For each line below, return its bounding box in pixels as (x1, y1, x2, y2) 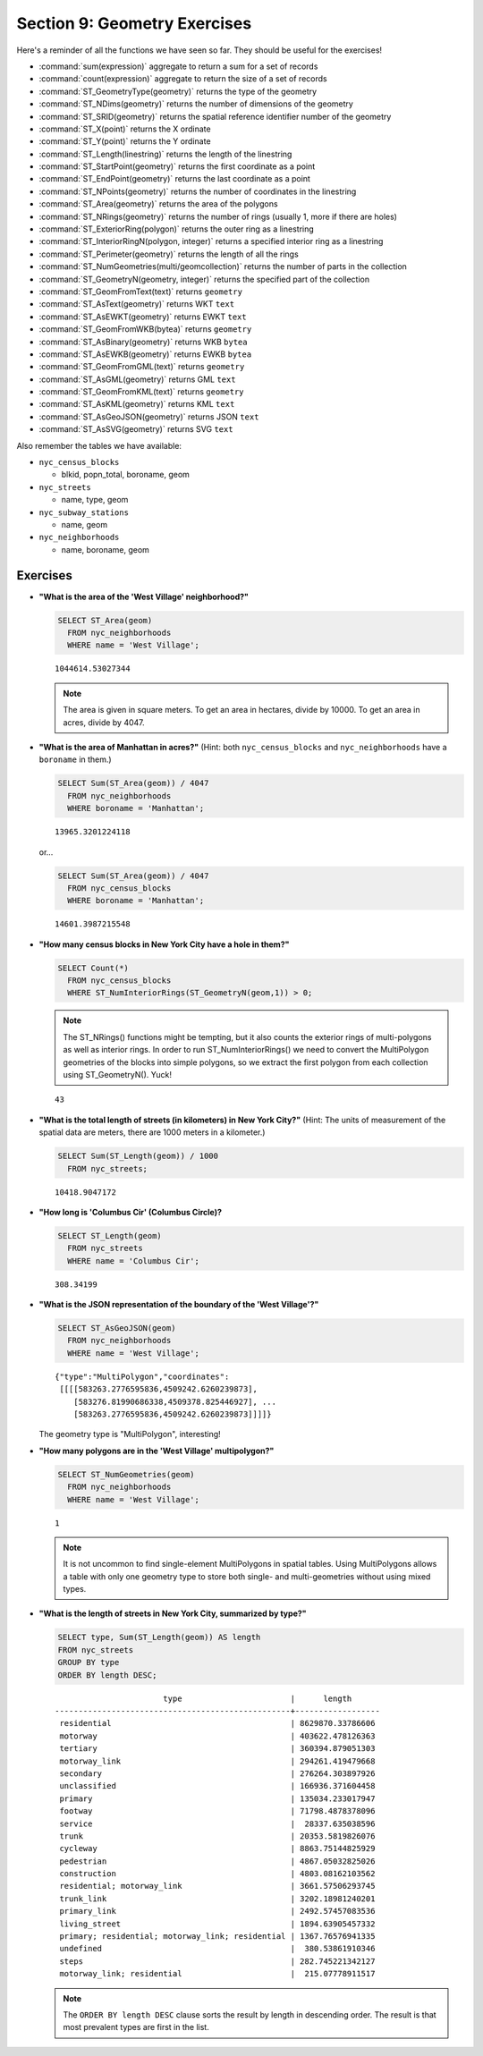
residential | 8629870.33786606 (59, 1718, 376, 1729)
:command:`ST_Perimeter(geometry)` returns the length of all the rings (38, 249, 299, 259)
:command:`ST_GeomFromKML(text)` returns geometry (38, 386, 245, 397)
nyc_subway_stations (38, 507, 130, 518)
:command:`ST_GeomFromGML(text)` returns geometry (38, 361, 245, 372)
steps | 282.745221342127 (59, 1956, 376, 1967)
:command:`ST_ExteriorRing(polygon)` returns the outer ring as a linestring (38, 224, 315, 234)
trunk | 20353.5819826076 (59, 1831, 376, 1841)
